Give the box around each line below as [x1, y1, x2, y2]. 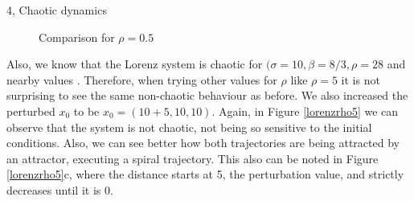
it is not [341, 71, 380, 88]
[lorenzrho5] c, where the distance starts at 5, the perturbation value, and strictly [6, 166, 404, 183]
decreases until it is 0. [6, 181, 113, 198]
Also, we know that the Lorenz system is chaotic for [6, 55, 263, 72]
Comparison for [39, 28, 115, 45]
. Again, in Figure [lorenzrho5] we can [211, 102, 399, 119]
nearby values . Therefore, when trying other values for [6, 71, 277, 88]
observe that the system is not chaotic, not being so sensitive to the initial [6, 118, 372, 135]
